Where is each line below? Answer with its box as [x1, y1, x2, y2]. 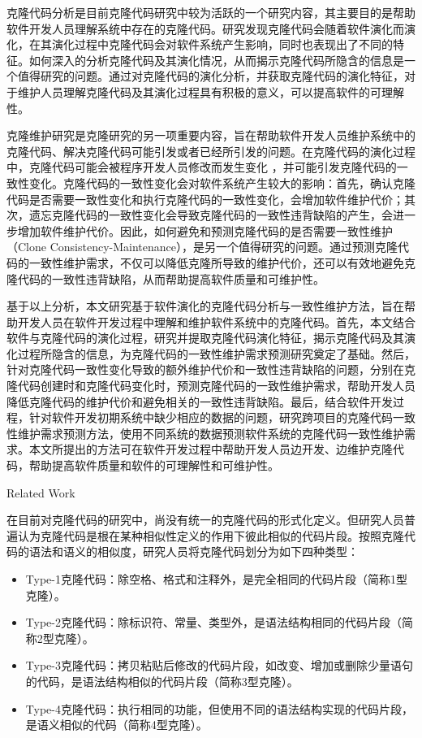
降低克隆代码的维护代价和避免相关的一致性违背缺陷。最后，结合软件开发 [6, 393, 393, 410]
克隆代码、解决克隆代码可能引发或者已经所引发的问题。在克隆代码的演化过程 [6, 142, 416, 159]
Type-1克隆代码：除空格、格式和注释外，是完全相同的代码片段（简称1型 [25, 571, 407, 587]
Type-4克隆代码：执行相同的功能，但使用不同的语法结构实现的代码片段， [25, 700, 413, 717]
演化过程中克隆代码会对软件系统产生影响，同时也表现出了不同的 [51, 36, 393, 53]
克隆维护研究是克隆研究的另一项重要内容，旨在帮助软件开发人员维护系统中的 [6, 127, 416, 144]
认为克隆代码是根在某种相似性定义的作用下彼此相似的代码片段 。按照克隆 [17, 527, 404, 544]
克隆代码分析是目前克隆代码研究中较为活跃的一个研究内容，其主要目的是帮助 [6, 4, 416, 20]
